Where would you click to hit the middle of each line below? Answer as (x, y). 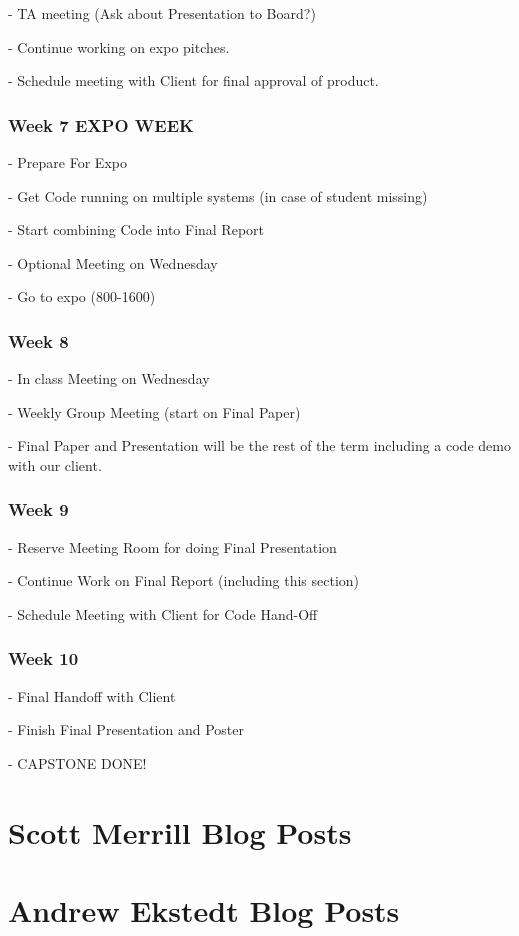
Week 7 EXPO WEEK (101, 124)
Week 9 (38, 509)
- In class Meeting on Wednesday (109, 378)
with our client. (55, 464)
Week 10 (43, 658)
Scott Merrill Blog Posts (180, 831)
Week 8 (38, 340)
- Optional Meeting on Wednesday (113, 262)
